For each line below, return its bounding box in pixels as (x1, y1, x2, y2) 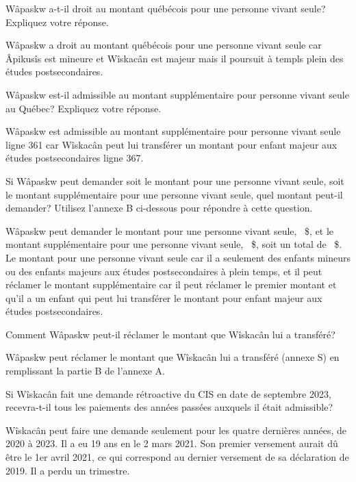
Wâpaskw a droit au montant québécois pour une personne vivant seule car (5, 38, 322, 52)
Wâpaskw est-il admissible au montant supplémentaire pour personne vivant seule (5, 87, 349, 101)
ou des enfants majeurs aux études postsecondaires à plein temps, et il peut (5, 264, 322, 278)
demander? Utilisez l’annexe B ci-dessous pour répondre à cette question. (5, 201, 313, 215)
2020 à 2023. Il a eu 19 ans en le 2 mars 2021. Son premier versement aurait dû (5, 436, 338, 451)
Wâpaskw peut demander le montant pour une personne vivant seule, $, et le (5, 223, 334, 238)
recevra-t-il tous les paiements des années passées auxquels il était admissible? (5, 400, 333, 414)
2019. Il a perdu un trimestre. (5, 463, 130, 477)
